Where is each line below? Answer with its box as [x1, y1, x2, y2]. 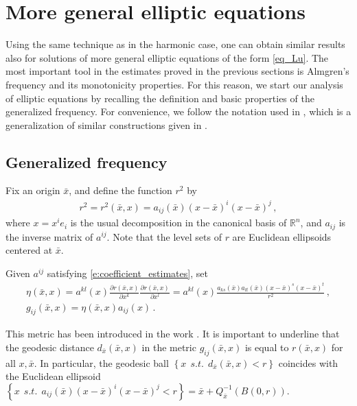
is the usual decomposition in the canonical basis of [70, 215, 287, 230]
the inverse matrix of [5, 229, 93, 243]
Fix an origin [5, 183, 60, 198]
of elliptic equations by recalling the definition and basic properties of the [5, 91, 314, 105]
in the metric [141, 339, 196, 354]
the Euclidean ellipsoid [5, 369, 101, 383]
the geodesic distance [5, 339, 94, 354]
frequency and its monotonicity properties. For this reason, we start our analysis [5, 77, 343, 91]
